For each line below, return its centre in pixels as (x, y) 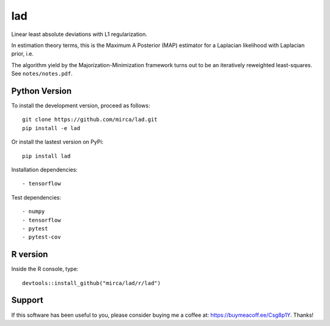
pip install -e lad (51, 128)
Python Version (42, 91)
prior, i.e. (22, 54)
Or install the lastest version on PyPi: (57, 142)
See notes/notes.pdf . (42, 74)
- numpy (34, 212)
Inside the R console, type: (45, 269)
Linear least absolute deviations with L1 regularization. (79, 34)
